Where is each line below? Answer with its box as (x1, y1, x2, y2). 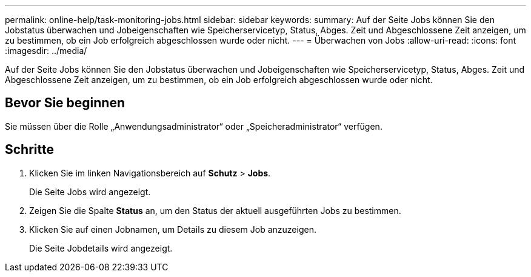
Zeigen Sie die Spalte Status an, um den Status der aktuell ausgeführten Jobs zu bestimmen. (29, 205, 401, 216)
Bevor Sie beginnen (5, 95, 125, 111)
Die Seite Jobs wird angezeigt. (29, 186, 151, 197)
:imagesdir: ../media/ (5, 45, 87, 56)
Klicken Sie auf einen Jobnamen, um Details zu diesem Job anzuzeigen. (29, 224, 316, 235)
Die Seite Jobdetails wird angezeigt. (29, 242, 173, 253)
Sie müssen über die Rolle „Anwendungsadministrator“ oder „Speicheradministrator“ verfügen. (5, 121, 382, 132)
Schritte (5, 142, 54, 158)
